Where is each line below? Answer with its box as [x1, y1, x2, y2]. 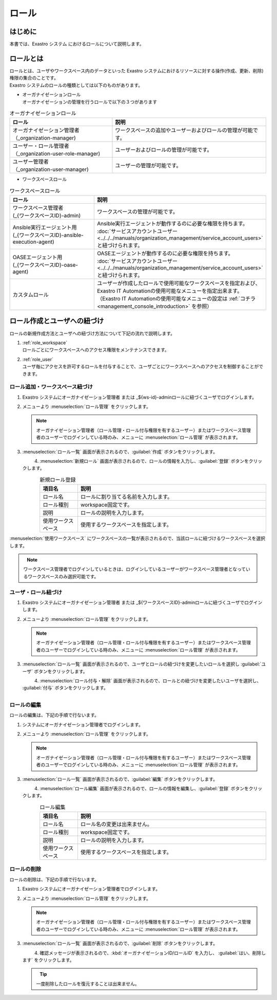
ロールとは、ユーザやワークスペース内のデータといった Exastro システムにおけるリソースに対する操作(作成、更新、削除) [9, 67, 264, 74]
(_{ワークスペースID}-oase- [12, 262, 78, 269]
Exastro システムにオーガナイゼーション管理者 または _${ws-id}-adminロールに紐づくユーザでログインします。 [22, 394, 257, 400]
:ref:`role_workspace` [22, 339, 68, 346]
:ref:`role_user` [22, 356, 53, 362]
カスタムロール [12, 291, 49, 299]
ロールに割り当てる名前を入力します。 [80, 493, 173, 500]
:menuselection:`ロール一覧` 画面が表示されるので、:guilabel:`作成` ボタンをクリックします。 [22, 448, 218, 455]
